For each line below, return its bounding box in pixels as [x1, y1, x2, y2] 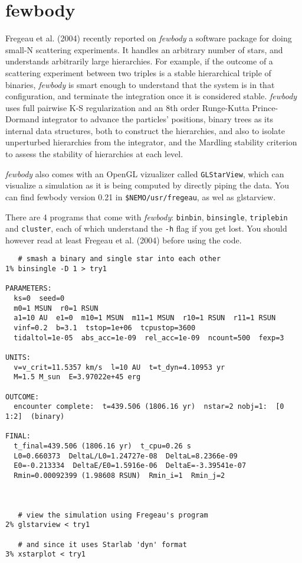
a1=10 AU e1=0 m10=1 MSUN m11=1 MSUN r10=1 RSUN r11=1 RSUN [14, 314, 276, 323]
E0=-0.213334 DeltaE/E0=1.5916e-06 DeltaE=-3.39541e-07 [14, 461, 247, 470]
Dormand [5, 113, 40, 125]
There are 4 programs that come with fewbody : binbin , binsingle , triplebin [5, 210, 288, 223]
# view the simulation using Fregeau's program [18, 510, 208, 519]
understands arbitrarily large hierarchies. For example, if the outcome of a [5, 55, 273, 67]
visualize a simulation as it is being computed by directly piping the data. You [5, 179, 290, 191]
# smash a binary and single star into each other [18, 255, 221, 263]
